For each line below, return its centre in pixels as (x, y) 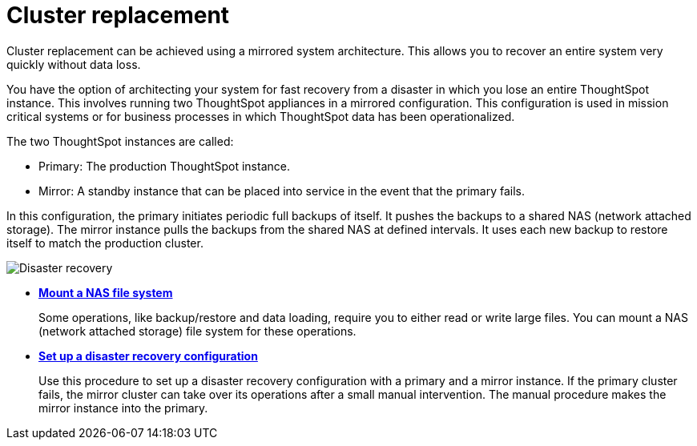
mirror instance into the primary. (123, 408)
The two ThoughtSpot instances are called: (120, 141)
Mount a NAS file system (106, 292)
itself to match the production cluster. (105, 243)
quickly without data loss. (74, 64)
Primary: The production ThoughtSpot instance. (164, 166)
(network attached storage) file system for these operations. (197, 331)
